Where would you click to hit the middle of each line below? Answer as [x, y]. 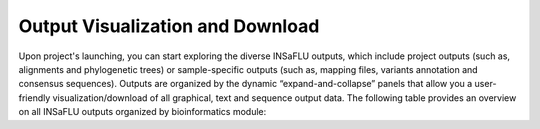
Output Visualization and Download [169, 26]
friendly [34, 97]
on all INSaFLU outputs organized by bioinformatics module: [142, 112]
